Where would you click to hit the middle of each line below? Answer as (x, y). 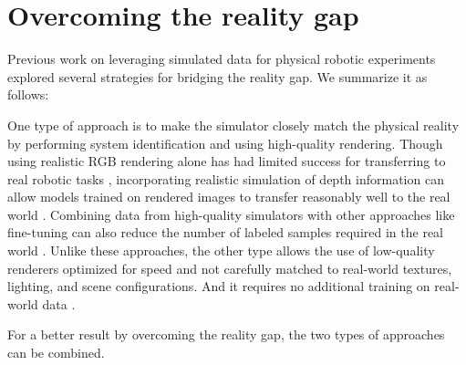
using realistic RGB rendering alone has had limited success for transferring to (227, 161)
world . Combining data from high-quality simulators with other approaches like (231, 214)
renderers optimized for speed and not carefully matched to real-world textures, (230, 268)
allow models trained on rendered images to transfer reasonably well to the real (229, 197)
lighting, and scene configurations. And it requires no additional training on (219, 286)
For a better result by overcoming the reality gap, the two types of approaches (226, 334)
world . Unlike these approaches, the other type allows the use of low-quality (221, 250)
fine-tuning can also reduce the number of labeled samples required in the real (225, 232)
